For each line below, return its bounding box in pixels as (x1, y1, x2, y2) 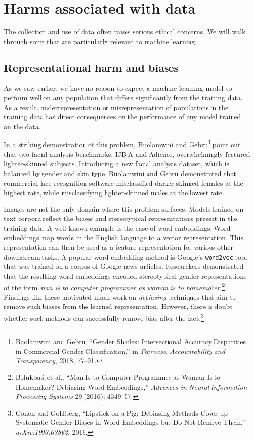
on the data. (4, 121, 41, 131)
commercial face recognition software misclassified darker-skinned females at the (4, 177, 243, 188)
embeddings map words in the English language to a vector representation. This (4, 232, 243, 242)
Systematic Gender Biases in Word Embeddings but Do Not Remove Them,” (15, 417, 246, 427)
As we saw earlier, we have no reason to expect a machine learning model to (4, 83, 232, 93)
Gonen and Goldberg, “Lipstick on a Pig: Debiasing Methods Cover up (15, 407, 228, 418)
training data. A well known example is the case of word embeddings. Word (4, 222, 231, 233)
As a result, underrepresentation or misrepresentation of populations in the (4, 102, 229, 112)
